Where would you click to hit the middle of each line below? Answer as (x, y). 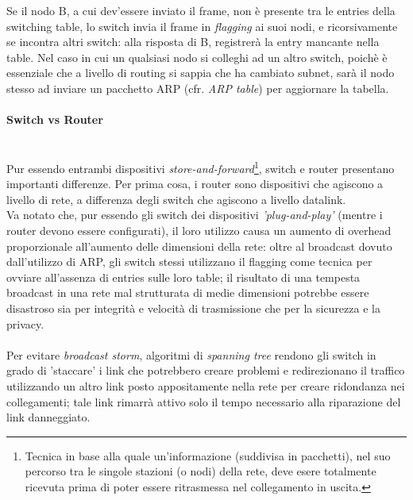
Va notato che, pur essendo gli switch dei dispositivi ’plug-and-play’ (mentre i (195, 215)
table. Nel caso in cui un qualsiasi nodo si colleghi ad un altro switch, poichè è (197, 57)
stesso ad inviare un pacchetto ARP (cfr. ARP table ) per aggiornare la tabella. (198, 88)
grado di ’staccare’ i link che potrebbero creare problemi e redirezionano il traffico (206, 370)
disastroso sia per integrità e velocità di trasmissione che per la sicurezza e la (193, 308)
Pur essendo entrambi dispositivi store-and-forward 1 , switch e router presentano (201, 167)
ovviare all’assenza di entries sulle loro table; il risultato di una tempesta (183, 277)
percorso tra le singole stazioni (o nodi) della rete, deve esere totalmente (201, 471)
